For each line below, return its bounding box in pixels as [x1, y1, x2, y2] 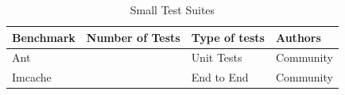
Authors [275, 28, 321, 45]
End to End [191, 69, 249, 85]
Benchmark [12, 28, 76, 45]
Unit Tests [191, 49, 242, 66]
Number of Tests [86, 28, 180, 45]
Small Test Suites [130, 2, 215, 17]
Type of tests [191, 28, 265, 45]
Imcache [12, 69, 52, 85]
